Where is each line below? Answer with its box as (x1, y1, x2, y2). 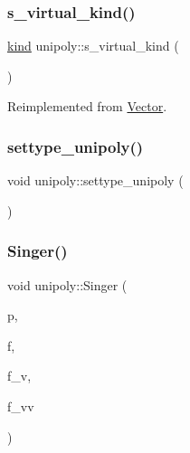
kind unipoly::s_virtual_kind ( (7, 36, 179, 55)
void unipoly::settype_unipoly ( (7, 171, 184, 190)
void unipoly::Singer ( (7, 275, 128, 294)
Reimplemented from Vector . (7, 97, 167, 116)
